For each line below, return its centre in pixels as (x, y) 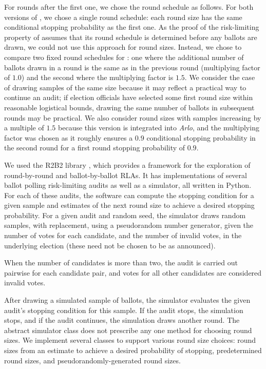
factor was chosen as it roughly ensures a (69, 137)
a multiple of (24, 128)
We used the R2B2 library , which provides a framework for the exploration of (127, 164)
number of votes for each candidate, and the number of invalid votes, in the (123, 235)
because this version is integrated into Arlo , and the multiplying (159, 128)
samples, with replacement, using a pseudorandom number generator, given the (129, 225)
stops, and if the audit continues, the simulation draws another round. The (122, 320)
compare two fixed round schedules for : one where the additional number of (124, 57)
